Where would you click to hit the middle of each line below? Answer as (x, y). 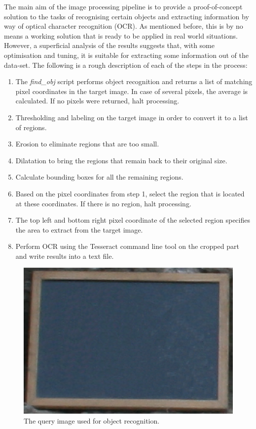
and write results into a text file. (65, 256)
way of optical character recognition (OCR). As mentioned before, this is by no (124, 26)
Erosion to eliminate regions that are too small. (87, 144)
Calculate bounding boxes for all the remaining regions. (99, 177)
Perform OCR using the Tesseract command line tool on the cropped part (127, 246)
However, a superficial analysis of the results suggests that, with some (109, 45)
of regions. (31, 127)
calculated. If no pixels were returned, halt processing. (97, 101)
